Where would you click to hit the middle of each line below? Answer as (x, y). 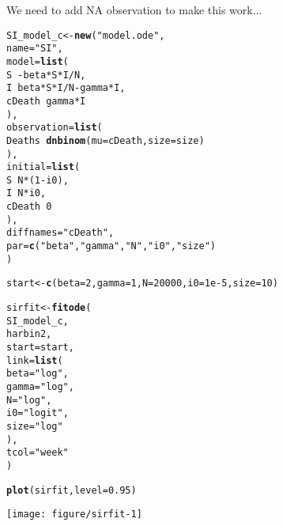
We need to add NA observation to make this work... (134, 9)
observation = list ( (55, 128)
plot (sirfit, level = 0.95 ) (72, 490)
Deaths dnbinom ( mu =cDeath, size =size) (106, 140)
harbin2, (29, 334)
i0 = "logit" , (38, 413)
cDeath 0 (29, 207)
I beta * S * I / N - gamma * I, (66, 88)
